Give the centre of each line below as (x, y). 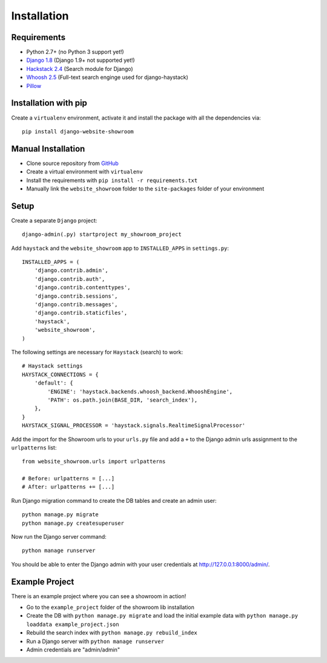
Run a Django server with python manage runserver (95, 641)
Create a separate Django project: (54, 220)
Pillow (34, 86)
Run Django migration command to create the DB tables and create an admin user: (114, 500)
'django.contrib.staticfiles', (81, 313)
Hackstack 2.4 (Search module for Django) (80, 69)
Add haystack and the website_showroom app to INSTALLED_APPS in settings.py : (120, 248)
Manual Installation (48, 149)
